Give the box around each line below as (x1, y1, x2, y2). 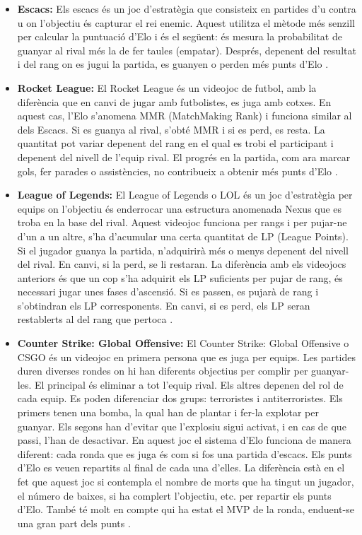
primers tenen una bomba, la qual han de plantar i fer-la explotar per (17, 405, 319, 420)
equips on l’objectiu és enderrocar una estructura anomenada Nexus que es (17, 201, 342, 216)
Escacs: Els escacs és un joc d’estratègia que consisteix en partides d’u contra (17, 1, 356, 16)
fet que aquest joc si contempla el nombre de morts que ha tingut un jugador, (17, 474, 354, 488)
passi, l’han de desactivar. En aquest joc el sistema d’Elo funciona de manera (17, 433, 351, 447)
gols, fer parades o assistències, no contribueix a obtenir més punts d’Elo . (17, 163, 338, 178)
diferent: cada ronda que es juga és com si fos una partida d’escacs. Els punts (17, 446, 352, 461)
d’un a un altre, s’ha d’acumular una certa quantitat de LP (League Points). (17, 228, 349, 243)
